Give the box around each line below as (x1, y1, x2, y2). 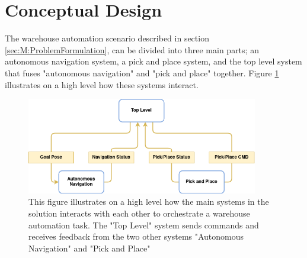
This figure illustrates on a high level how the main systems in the (28, 195, 269, 208)
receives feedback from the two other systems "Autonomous (28, 230, 244, 243)
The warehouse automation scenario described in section (5, 32, 209, 44)
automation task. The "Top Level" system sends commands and (28, 218, 259, 231)
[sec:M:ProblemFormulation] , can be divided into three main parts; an (5, 43, 259, 56)
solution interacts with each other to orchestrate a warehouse (28, 207, 250, 220)
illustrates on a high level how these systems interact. (5, 78, 199, 91)
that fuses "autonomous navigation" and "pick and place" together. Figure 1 (5, 66, 279, 79)
